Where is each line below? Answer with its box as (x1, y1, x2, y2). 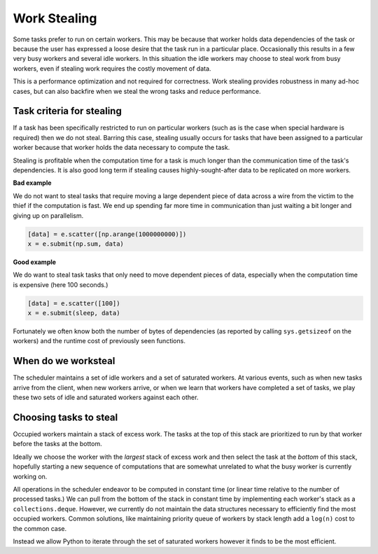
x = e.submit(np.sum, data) (27, 240, 124, 248)
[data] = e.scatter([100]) (27, 299, 120, 307)
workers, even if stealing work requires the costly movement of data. (13, 64, 211, 73)
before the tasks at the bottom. (13, 440, 102, 448)
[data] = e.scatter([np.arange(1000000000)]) (27, 230, 187, 238)
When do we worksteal (13, 355, 115, 367)
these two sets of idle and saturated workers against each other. (13, 393, 199, 402)
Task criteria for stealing (13, 105, 122, 117)
